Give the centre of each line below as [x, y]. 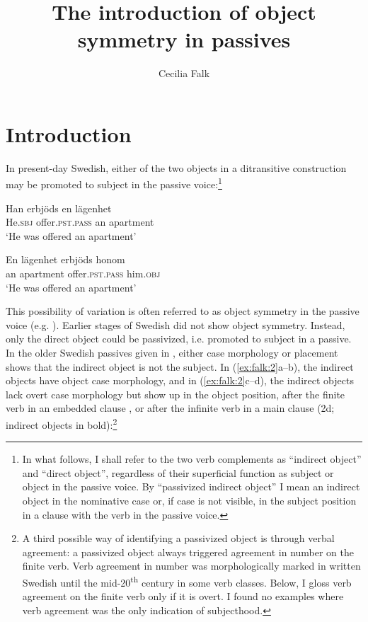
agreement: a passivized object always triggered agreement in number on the [188, 552]
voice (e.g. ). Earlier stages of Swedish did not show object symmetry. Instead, [176, 324]
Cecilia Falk [184, 73]
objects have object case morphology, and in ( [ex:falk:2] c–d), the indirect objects [180, 380]
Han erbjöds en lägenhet [59, 208]
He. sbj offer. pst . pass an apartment [80, 222]
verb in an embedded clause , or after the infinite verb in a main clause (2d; [170, 408]
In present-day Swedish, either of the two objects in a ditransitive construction [176, 167]
